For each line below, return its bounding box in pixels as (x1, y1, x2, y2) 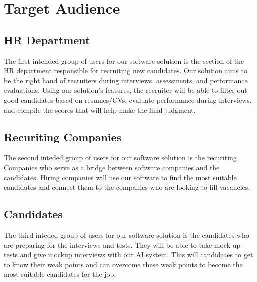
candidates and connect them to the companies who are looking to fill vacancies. (4, 182, 250, 192)
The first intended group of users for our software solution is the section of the (4, 55, 244, 66)
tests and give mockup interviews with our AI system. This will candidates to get (4, 249, 253, 260)
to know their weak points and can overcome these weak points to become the (4, 259, 243, 269)
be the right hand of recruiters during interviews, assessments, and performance (4, 75, 248, 85)
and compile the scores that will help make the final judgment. (4, 104, 196, 115)
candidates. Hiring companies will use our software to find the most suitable (4, 172, 237, 182)
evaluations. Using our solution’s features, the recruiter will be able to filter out (4, 85, 247, 95)
